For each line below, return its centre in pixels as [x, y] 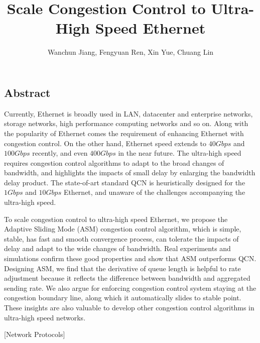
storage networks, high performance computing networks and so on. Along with [126, 123]
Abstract [27, 92]
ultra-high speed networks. [45, 317]
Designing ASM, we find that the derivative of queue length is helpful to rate [122, 268]
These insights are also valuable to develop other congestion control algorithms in [129, 307]
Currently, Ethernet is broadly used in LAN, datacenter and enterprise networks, [128, 113]
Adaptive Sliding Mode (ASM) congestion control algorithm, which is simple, [123, 229]
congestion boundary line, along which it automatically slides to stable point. [123, 298]
